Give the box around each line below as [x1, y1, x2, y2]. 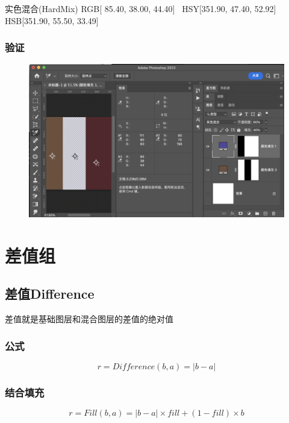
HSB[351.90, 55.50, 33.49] [5, 14, 99, 27]
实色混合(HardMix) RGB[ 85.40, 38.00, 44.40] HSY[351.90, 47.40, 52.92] [5, 2, 276, 14]
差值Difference [5, 284, 95, 303]
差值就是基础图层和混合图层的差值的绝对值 [5, 312, 173, 325]
